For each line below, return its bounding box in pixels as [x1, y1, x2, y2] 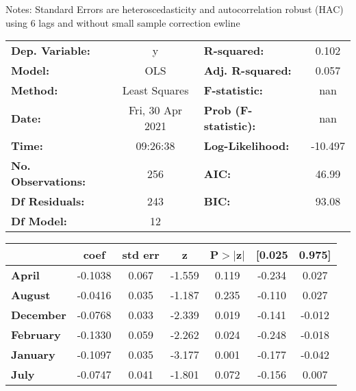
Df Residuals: [11, 193, 85, 210]
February [11, 327, 61, 343]
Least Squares [122, 82, 189, 99]
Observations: [11, 173, 86, 190]
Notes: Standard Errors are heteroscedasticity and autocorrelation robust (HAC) [5, 2, 344, 16]
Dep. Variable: [11, 42, 90, 59]
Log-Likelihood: [203, 138, 290, 154]
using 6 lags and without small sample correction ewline [5, 15, 240, 29]
